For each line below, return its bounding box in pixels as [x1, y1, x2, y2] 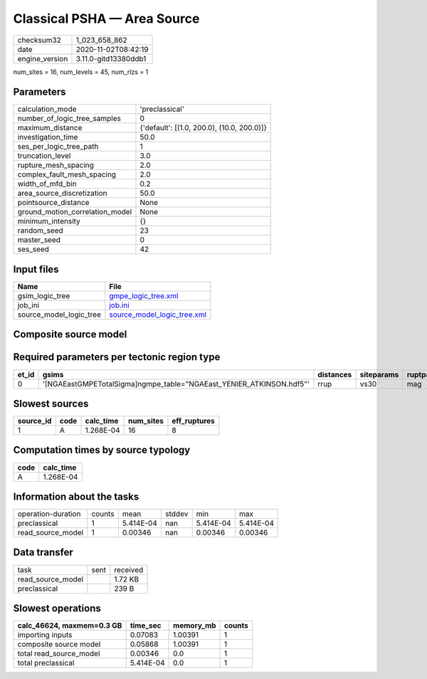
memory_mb [173, 621, 216, 631]
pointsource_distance [17, 198, 90, 208]
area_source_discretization [17, 189, 107, 199]
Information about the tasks [13, 490, 139, 502]
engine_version [17, 53, 68, 63]
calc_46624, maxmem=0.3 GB [17, 621, 122, 631]
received [114, 564, 144, 574]
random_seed [17, 226, 63, 236]
